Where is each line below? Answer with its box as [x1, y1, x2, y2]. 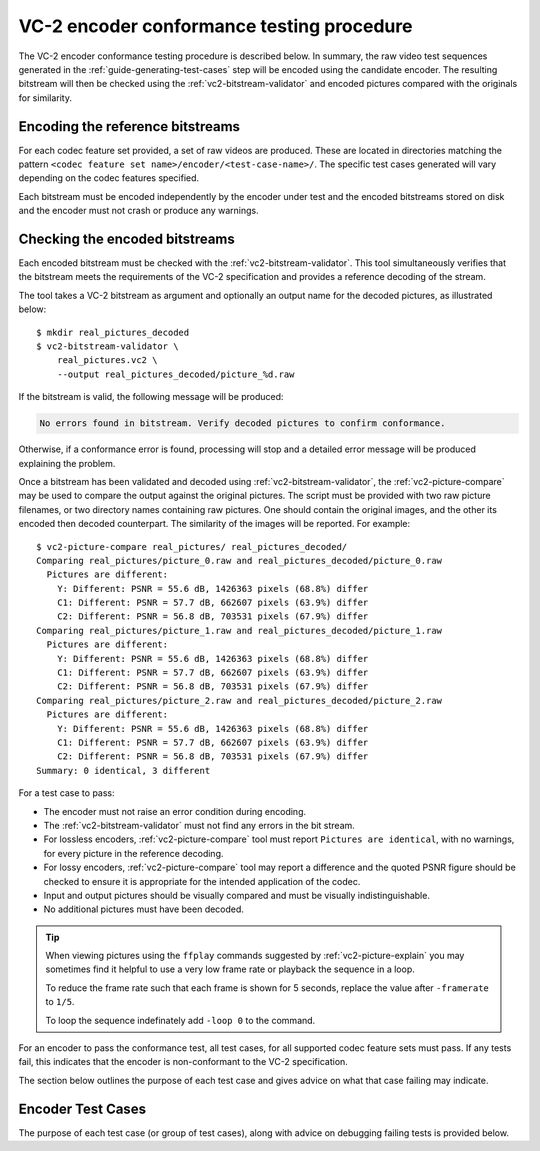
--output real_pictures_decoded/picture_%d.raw [56, 368, 295, 380]
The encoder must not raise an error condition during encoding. [43, 805, 307, 817]
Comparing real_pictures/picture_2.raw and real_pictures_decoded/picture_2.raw [36, 695, 443, 706]
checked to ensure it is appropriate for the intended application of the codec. [43, 875, 361, 887]
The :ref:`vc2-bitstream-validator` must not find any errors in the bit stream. [43, 819, 355, 831]
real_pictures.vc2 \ [56, 355, 158, 366]
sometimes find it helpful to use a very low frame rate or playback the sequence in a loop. [45, 963, 415, 975]
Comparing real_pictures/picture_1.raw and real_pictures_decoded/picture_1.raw [36, 625, 443, 636]
